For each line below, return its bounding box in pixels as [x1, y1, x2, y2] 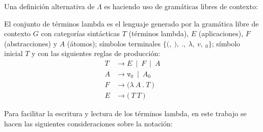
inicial [4, 48, 23, 59]
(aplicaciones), [198, 28, 244, 39]
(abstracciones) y [4, 38, 58, 48]
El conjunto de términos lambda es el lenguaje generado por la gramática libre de [4, 18, 259, 29]
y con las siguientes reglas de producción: [32, 48, 161, 59]
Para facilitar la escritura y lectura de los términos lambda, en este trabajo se [4, 108, 247, 119]
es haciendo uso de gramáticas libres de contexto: [104, 1, 258, 11]
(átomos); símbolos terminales [67, 38, 161, 48]
